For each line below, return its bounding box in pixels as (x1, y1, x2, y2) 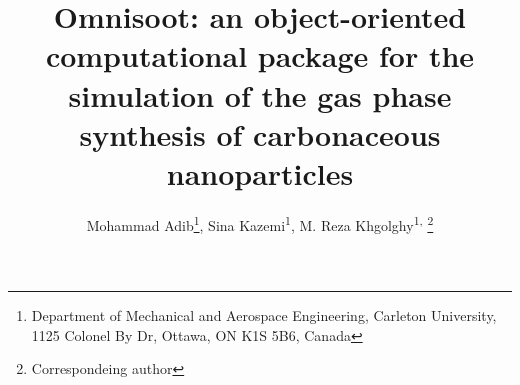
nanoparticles (166, 152, 354, 193)
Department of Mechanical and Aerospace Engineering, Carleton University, (31, 305, 497, 326)
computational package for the (45, 35, 475, 76)
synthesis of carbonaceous (79, 113, 441, 154)
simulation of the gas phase (68, 74, 452, 115)
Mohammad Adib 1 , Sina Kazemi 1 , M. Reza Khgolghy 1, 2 (86, 211, 434, 235)
